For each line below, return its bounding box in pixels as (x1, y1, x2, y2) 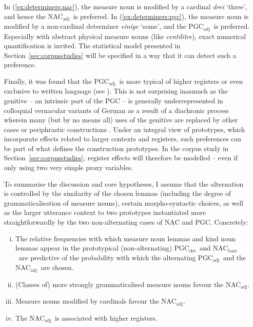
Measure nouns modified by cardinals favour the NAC (15, 296, 176, 306)
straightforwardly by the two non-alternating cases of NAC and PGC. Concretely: (4, 217, 249, 227)
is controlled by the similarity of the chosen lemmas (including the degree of (4, 188, 231, 198)
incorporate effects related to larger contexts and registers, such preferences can (4, 134, 241, 144)
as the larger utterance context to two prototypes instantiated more (4, 207, 206, 217)
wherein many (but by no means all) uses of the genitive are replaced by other (4, 115, 238, 125)
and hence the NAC (4, 11, 63, 21)
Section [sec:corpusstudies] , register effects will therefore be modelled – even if (4, 153, 238, 163)
